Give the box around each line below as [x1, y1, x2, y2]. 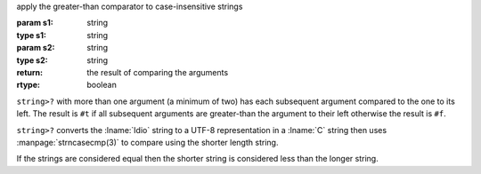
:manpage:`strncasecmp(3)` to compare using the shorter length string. [16, 137, 279, 147]
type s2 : [16, 54, 48, 66]
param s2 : [16, 43, 55, 53]
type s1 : [16, 29, 46, 40]
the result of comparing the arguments [86, 67, 229, 77]
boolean [86, 80, 118, 91]
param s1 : [16, 18, 53, 28]
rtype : [16, 80, 40, 91]
